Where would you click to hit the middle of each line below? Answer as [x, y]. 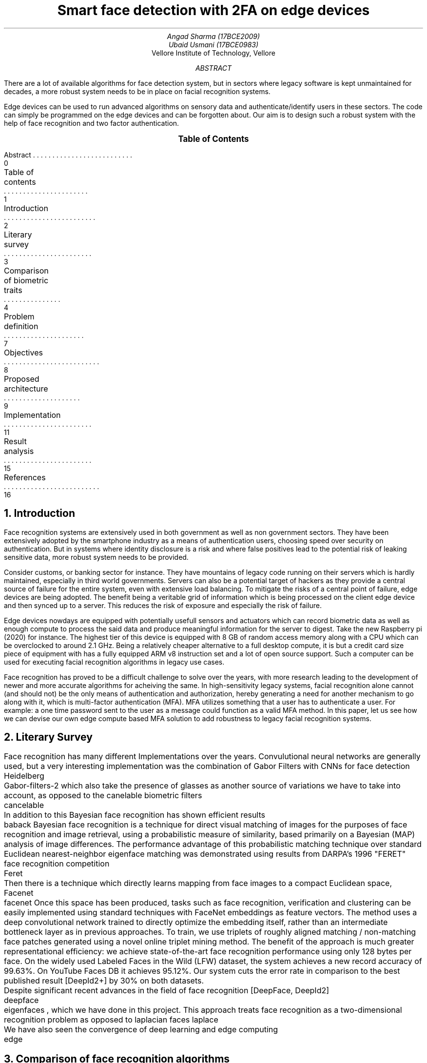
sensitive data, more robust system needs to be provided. [96, 557]
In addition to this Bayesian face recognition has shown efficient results [135, 815]
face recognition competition [57, 864]
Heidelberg [24, 776]
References [25, 477]
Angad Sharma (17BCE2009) [213, 36]
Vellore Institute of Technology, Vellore [213, 53]
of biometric [26, 280]
